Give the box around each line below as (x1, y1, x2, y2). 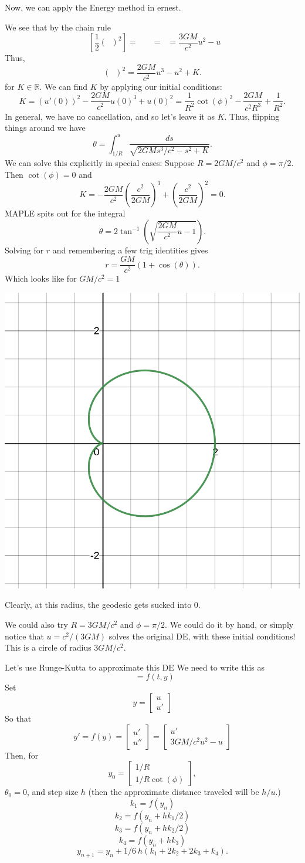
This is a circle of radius (5, 641, 91, 654)
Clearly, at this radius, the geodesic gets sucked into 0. (5, 598, 201, 611)
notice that (5, 630, 44, 642)
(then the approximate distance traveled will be (88, 786, 259, 798)
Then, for (5, 749, 39, 761)
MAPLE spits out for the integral (5, 207, 126, 219)
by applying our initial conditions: (100, 80, 222, 92)
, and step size (26, 786, 79, 798)
